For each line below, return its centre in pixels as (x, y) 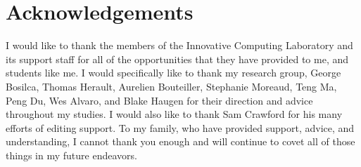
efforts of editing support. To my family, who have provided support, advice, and (180, 127)
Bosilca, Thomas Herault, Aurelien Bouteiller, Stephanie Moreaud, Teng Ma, (171, 86)
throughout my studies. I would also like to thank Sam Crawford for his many (174, 114)
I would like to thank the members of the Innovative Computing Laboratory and (179, 45)
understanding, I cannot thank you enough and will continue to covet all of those (180, 141)
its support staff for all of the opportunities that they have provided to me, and (177, 59)
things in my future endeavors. (71, 155)
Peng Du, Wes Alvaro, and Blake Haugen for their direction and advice (159, 100)
